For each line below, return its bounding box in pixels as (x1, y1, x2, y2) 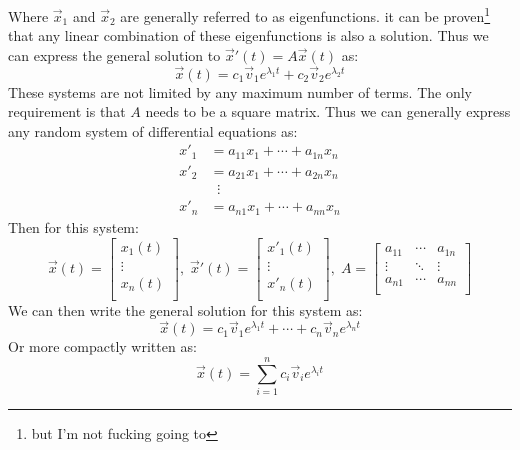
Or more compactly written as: (8, 336, 197, 357)
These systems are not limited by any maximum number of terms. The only (8, 81, 473, 102)
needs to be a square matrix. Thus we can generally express (145, 101, 511, 122)
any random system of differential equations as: (8, 120, 298, 141)
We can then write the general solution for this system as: (8, 299, 363, 320)
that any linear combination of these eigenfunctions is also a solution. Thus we (8, 25, 489, 46)
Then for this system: (8, 216, 139, 237)
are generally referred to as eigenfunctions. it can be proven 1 (120, 3, 491, 26)
